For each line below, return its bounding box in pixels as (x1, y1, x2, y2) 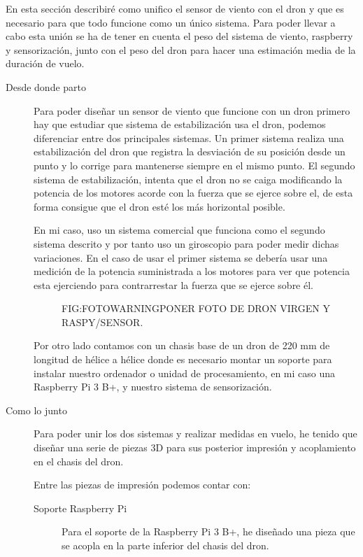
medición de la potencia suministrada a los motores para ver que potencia (34, 264, 350, 278)
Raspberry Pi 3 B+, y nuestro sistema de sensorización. (34, 379, 272, 394)
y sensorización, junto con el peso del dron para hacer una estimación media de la (6, 42, 356, 57)
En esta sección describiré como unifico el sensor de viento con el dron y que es (6, 1, 344, 15)
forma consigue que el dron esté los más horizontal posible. (34, 199, 285, 213)
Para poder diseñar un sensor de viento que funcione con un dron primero (34, 103, 350, 118)
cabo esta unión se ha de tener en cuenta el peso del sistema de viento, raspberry (6, 29, 353, 43)
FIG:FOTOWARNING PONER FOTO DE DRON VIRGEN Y (62, 301, 330, 316)
